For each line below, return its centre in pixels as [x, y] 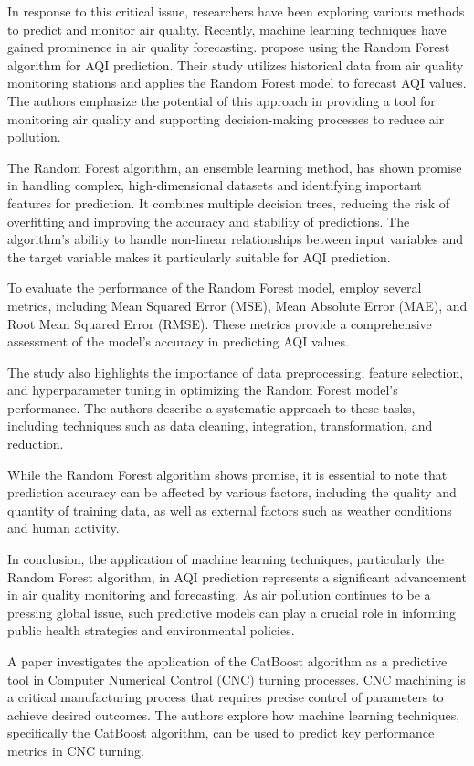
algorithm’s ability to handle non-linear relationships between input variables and [236, 239]
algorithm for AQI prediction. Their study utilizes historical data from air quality [236, 64]
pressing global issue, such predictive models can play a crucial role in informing [232, 612]
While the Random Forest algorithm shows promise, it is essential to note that [227, 474]
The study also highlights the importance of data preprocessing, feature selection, [236, 372]
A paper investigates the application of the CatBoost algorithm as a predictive [227, 661]
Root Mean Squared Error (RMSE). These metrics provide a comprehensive [220, 323]
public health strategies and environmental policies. [151, 630]
